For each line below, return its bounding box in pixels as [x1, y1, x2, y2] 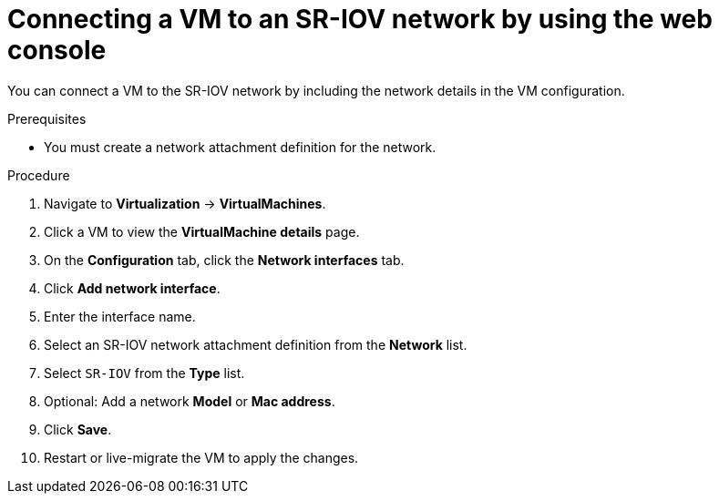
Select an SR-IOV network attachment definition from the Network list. [44, 336, 467, 353]
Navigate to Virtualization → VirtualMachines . [44, 195, 326, 211]
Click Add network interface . [44, 280, 221, 296]
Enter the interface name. [44, 308, 196, 324]
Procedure [7, 167, 70, 183]
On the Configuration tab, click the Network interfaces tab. [44, 251, 405, 268]
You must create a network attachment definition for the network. [44, 138, 437, 155]
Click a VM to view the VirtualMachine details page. [44, 223, 360, 240]
